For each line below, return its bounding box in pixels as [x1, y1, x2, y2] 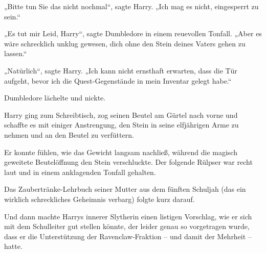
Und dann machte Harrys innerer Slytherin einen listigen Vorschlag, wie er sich [4, 211, 252, 221]
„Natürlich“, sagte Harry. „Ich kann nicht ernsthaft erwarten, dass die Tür [4, 65, 237, 75]
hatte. [4, 241, 23, 251]
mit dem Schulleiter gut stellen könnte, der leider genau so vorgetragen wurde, [4, 221, 250, 232]
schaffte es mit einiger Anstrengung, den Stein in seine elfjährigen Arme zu [4, 119, 239, 130]
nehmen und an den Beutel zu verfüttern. [4, 129, 134, 140]
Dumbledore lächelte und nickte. [4, 92, 106, 103]
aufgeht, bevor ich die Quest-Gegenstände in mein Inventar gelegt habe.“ [4, 75, 232, 86]
